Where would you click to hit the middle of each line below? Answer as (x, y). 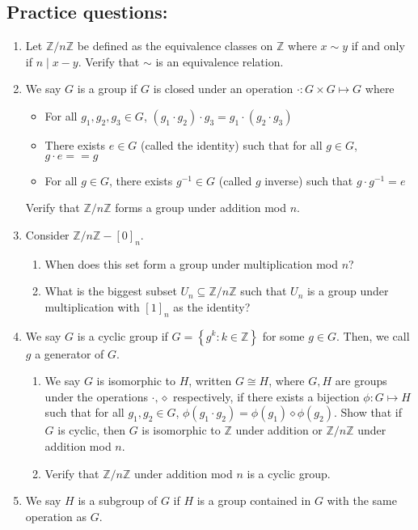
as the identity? (212, 306)
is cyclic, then (91, 430)
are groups (361, 381)
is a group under (348, 291)
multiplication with (92, 306)
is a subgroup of (118, 500)
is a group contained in (254, 500)
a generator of (70, 353)
